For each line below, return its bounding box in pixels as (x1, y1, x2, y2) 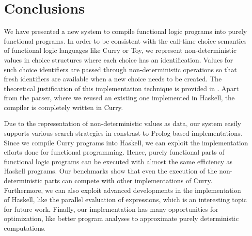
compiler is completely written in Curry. (4, 102, 123, 112)
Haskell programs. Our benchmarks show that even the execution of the (4, 166, 217, 176)
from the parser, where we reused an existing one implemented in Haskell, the (4, 93, 235, 103)
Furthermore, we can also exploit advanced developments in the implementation (4, 185, 241, 195)
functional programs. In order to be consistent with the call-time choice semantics (4, 35, 247, 46)
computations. (4, 223, 46, 233)
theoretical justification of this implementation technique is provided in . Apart (4, 83, 239, 93)
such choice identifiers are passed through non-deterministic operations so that (4, 64, 237, 74)
